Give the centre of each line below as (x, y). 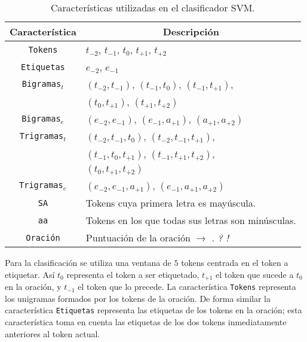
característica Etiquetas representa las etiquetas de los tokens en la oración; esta (153, 310)
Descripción (191, 31)
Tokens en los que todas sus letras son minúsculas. (191, 220)
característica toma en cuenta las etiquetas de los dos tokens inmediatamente (146, 321)
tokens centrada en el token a (235, 262)
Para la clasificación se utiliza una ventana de (88, 262)
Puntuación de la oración (138, 237)
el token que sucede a (255, 274)
